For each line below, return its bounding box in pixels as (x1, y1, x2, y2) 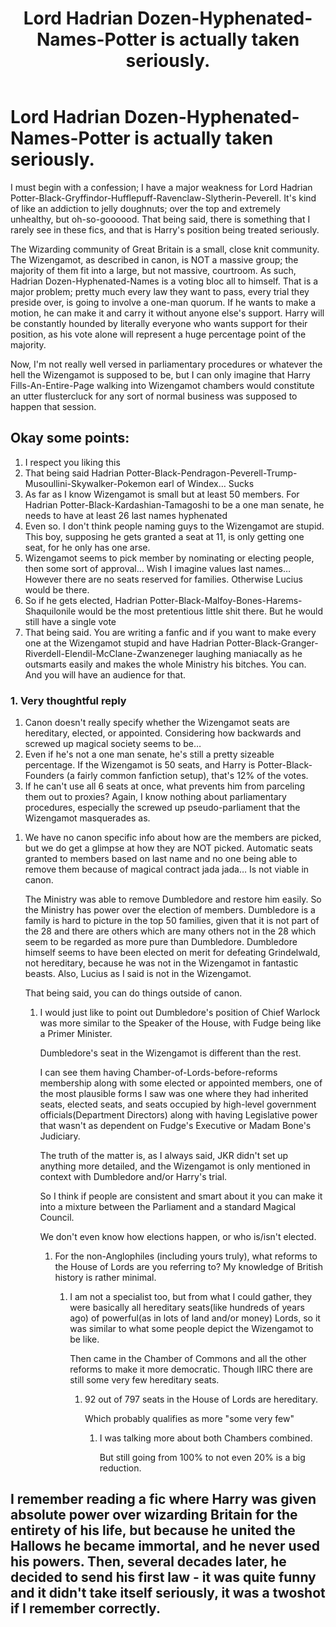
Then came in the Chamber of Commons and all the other (69, 1353, 307, 1365)
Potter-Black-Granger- (226, 637, 319, 649)
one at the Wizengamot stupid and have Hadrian (24, 637, 225, 649)
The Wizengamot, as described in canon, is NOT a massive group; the (10, 253, 299, 266)
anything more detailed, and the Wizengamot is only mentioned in (39, 1160, 311, 1172)
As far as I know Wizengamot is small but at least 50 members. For (24, 488, 300, 500)
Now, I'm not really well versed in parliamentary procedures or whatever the (10, 358, 323, 370)
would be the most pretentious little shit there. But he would (78, 605, 324, 617)
